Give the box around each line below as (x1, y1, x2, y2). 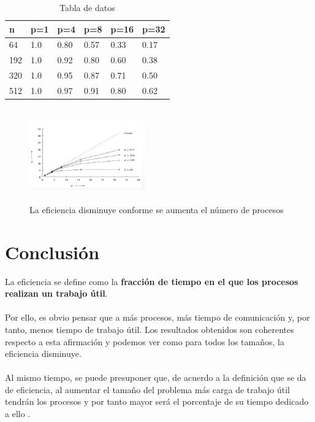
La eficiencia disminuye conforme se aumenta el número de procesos (29, 203, 284, 216)
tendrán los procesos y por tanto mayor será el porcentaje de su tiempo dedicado (5, 395, 309, 408)
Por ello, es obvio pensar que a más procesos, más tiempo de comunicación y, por (5, 311, 310, 324)
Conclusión (5, 239, 100, 264)
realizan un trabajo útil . (5, 287, 108, 300)
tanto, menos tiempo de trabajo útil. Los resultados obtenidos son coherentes (5, 322, 294, 335)
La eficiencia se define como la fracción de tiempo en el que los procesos (5, 275, 298, 287)
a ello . (5, 407, 31, 420)
